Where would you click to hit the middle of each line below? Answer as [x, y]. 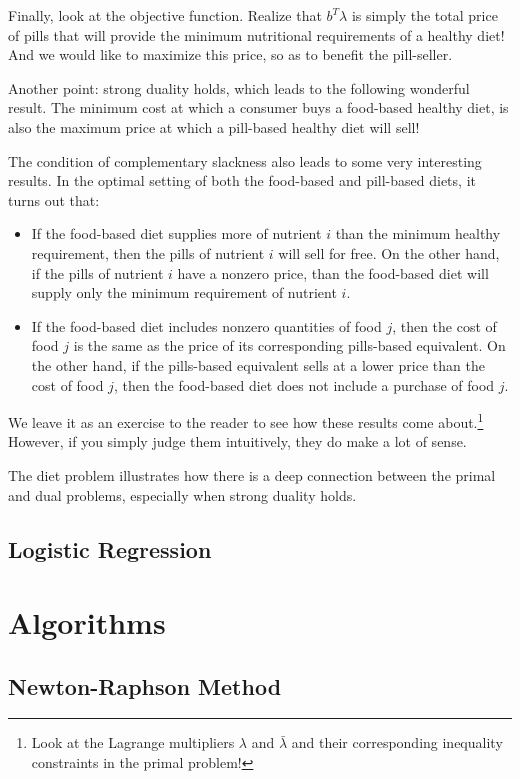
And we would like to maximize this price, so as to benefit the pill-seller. [230, 54]
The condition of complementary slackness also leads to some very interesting [245, 160]
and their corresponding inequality [397, 742]
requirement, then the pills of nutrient [148, 252]
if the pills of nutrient [97, 272]
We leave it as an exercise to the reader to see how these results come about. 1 [246, 420]
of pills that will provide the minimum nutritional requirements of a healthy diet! [256, 34]
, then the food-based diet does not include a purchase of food [304, 384]
